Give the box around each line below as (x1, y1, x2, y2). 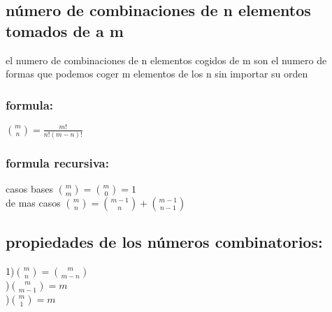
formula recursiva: (6, 154, 109, 171)
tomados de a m (6, 20, 124, 41)
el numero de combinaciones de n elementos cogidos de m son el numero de (6, 52, 327, 67)
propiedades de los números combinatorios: (6, 231, 323, 253)
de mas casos (6, 195, 61, 210)
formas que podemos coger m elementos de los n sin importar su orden (6, 66, 308, 81)
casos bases (6, 181, 53, 196)
